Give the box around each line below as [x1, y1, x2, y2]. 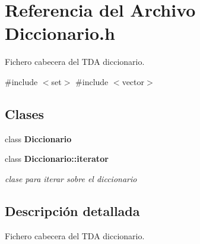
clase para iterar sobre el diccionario [5, 172, 137, 184]
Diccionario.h [5, 21, 115, 45]
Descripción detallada [5, 201, 140, 220]
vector [122, 75, 145, 87]
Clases [5, 104, 45, 123]
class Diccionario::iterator [5, 152, 109, 165]
